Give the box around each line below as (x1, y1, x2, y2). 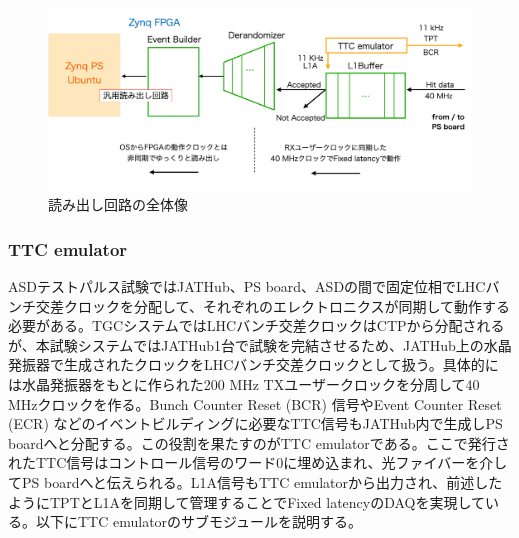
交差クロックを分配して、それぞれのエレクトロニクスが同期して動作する (35, 295, 511, 316)
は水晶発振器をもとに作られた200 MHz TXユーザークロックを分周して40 (8, 373, 480, 394)
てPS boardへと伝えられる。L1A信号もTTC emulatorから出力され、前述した (8, 471, 503, 492)
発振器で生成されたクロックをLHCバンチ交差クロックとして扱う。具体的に (8, 354, 499, 375)
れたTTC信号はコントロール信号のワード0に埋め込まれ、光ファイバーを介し (8, 452, 508, 473)
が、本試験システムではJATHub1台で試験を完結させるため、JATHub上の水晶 (8, 334, 512, 355)
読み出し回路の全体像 (48, 194, 188, 215)
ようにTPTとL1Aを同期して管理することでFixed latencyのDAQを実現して (8, 491, 486, 512)
